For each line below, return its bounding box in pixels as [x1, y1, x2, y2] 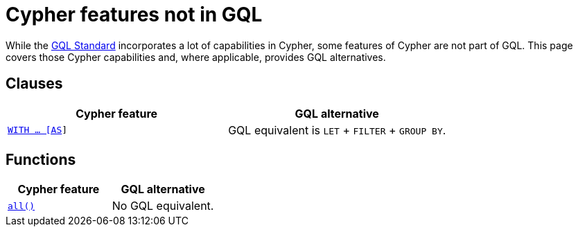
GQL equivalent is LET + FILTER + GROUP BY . [228, 123, 446, 137]
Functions [6, 151, 76, 169]
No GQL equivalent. [112, 199, 214, 213]
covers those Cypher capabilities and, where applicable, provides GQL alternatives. [6, 51, 386, 63]
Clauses [6, 75, 63, 93]
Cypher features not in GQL [6, 3, 263, 26]
